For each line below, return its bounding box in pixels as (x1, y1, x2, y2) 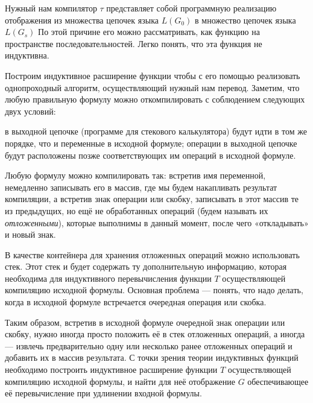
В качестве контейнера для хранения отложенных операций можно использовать (5, 248, 300, 261)
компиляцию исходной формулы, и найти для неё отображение (5, 375, 236, 387)
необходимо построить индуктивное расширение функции (5, 363, 218, 376)
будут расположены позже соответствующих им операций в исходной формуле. (5, 148, 296, 161)
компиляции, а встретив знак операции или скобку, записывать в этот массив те (5, 192, 299, 205)
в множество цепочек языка (195, 13, 296, 26)
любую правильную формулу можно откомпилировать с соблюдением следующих (5, 93, 305, 106)
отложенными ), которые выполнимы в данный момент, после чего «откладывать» (5, 216, 309, 229)
